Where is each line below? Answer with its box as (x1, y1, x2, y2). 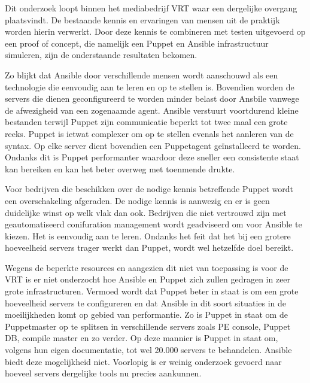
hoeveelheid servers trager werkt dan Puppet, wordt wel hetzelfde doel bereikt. (5, 241, 294, 254)
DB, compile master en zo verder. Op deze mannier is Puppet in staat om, (5, 332, 278, 344)
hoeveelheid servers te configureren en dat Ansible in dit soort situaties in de (5, 296, 287, 309)
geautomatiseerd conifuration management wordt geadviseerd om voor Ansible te (5, 218, 302, 230)
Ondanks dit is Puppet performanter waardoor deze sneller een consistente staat (5, 151, 299, 163)
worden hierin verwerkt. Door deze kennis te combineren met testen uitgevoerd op (5, 25, 306, 38)
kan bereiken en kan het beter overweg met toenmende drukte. (5, 162, 235, 175)
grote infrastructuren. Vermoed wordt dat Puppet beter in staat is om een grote (5, 285, 299, 297)
